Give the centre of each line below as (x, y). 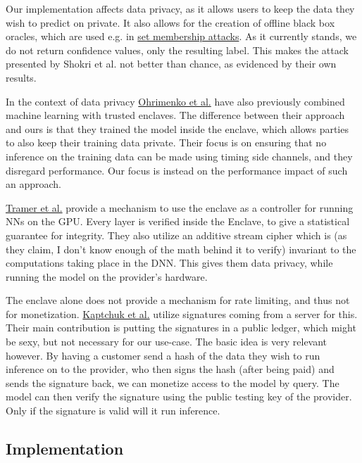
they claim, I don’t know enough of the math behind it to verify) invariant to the (181, 249)
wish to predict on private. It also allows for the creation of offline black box (170, 22)
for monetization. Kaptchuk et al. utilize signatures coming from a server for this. (182, 313)
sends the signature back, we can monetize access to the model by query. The (173, 382)
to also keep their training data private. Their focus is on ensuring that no (166, 142)
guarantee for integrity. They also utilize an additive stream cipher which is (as (176, 235)
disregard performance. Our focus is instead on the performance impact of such (177, 170)
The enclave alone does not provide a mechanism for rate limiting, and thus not (178, 300)
